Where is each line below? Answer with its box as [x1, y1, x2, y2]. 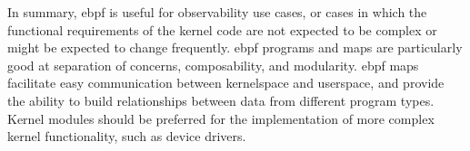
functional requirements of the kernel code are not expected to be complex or [7, 20, 437, 39]
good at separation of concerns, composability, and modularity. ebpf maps [7, 55, 419, 74]
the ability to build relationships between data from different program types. [7, 90, 435, 109]
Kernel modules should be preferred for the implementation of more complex [7, 109, 435, 127]
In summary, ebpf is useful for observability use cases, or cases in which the [7, 3, 427, 21]
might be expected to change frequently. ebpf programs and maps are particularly [7, 38, 463, 57]
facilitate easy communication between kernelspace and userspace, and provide [7, 73, 445, 92]
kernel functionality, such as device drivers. [7, 127, 246, 146]
